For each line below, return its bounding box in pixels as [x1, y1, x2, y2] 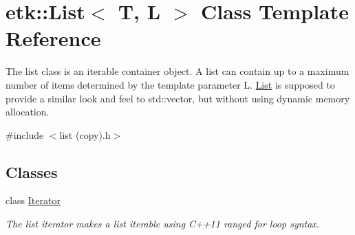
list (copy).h [59, 127, 111, 142]
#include [6, 127, 44, 142]
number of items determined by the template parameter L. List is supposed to [6, 77, 335, 91]
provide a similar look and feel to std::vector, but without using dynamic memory [6, 91, 350, 105]
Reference [6, 24, 101, 52]
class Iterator [6, 193, 61, 208]
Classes [6, 161, 58, 182]
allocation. [6, 104, 50, 119]
